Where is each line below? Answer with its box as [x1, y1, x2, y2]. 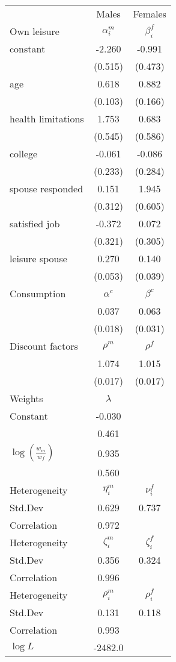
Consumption [10, 286, 66, 300]
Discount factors [10, 339, 78, 353]
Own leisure [10, 24, 59, 38]
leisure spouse [10, 251, 67, 265]
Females [133, 7, 166, 20]
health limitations [10, 112, 84, 125]
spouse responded [10, 181, 83, 195]
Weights [10, 391, 43, 405]
